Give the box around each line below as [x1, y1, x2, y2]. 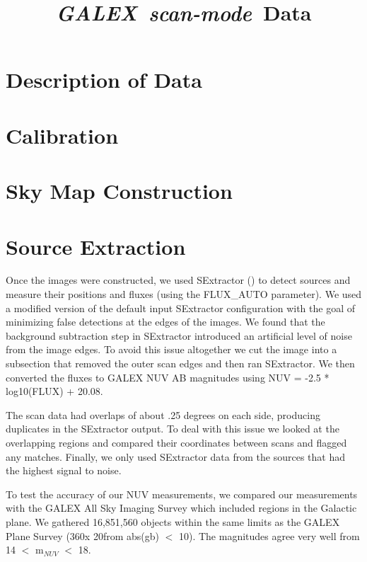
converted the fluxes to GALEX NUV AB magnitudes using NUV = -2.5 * [6, 369, 330, 384]
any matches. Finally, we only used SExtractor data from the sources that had [6, 449, 345, 464]
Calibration [6, 120, 119, 149]
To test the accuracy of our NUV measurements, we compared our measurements [6, 486, 358, 501]
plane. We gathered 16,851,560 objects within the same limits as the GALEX [6, 514, 340, 529]
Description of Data [6, 65, 202, 94]
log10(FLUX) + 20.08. [6, 384, 103, 398]
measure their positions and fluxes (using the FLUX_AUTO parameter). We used [6, 287, 362, 302]
